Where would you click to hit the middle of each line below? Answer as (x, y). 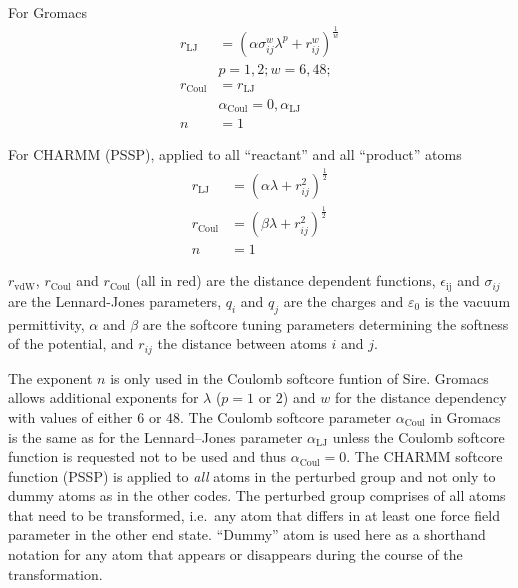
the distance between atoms (242, 343)
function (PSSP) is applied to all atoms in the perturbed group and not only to (252, 475)
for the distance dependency (420, 397)
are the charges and (343, 300)
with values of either (70, 416)
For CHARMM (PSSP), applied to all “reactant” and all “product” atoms (235, 154)
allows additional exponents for (103, 397)
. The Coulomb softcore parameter (285, 416)
